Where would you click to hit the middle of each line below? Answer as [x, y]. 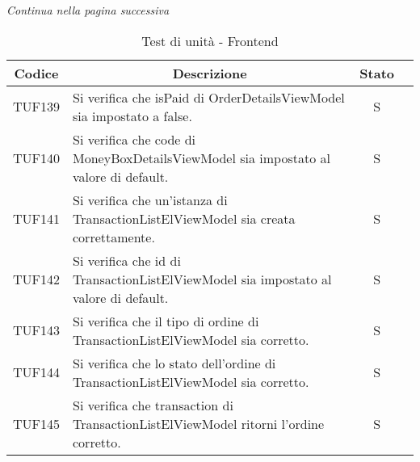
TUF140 [37, 157]
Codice [36, 73]
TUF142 [37, 279]
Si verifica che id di [127, 260]
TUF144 [37, 372]
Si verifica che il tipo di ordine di [166, 321]
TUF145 [37, 423]
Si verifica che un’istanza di [150, 199]
